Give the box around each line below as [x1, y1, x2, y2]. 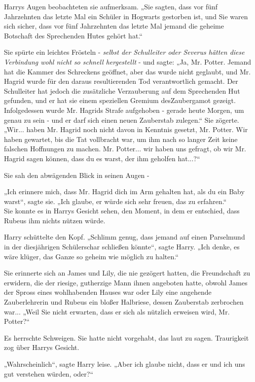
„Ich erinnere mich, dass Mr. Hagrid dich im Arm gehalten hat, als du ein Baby [4, 186, 245, 197]
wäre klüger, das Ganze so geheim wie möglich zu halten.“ [4, 251, 179, 261]
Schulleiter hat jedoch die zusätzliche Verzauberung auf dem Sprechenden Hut [4, 85, 240, 96]
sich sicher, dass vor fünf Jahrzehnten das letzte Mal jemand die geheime [4, 21, 224, 31]
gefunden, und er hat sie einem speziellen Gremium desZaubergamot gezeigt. [4, 95, 236, 105]
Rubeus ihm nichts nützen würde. [4, 215, 106, 225]
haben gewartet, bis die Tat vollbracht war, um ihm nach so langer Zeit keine [4, 134, 238, 144]
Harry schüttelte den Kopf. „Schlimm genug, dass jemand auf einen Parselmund [4, 232, 245, 242]
